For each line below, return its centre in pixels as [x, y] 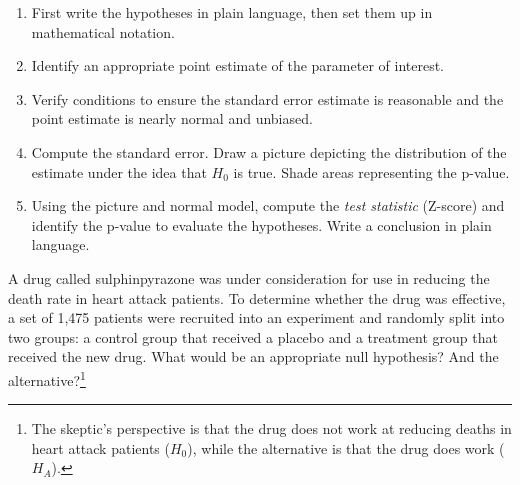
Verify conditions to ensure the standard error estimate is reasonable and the [267, 98]
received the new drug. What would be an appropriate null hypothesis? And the [253, 356]
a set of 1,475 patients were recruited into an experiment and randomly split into [256, 317]
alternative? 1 [47, 378]
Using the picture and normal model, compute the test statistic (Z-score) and [268, 205]
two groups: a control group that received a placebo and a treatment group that [253, 336]
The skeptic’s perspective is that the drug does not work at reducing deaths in [271, 428]
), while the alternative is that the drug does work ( [346, 447]
